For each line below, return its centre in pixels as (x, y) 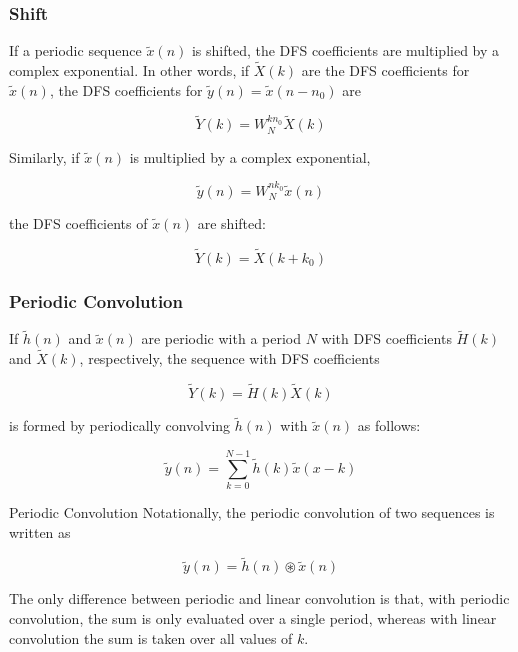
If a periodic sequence (75, 50)
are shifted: (231, 223)
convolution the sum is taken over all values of (151, 637)
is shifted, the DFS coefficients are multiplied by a (345, 50)
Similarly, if (44, 156)
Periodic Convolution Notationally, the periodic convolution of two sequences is (252, 511)
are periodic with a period (221, 338)
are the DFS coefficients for (385, 70)
